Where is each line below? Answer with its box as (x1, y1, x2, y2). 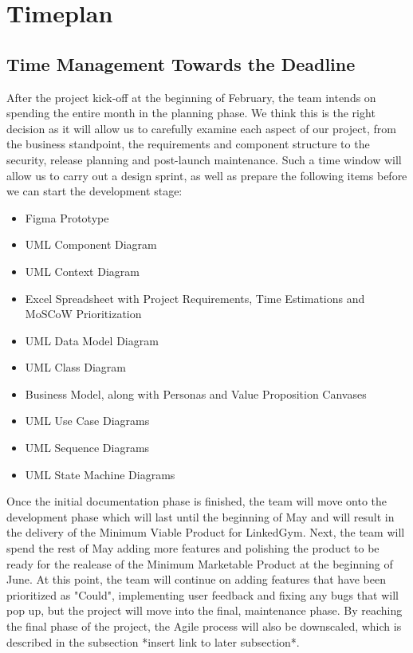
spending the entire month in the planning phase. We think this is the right (6, 104, 376, 121)
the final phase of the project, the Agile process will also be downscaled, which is (6, 618, 402, 635)
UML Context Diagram (25, 262, 140, 279)
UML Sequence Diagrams (25, 439, 150, 456)
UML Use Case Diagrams (25, 412, 150, 429)
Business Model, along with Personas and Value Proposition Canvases (25, 385, 367, 402)
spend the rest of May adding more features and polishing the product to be (6, 540, 380, 557)
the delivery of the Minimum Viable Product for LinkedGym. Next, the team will (6, 524, 405, 541)
